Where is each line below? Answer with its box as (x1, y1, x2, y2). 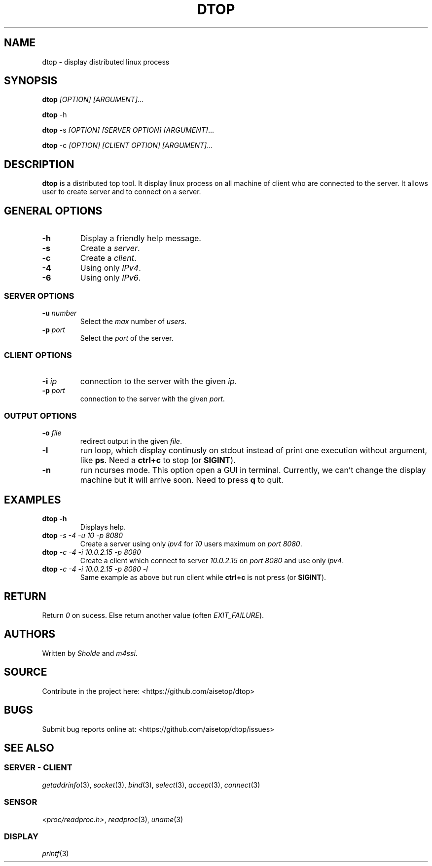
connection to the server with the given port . (80, 394, 225, 403)
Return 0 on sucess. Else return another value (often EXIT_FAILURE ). (42, 611, 264, 620)
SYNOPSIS (4, 74, 58, 87)
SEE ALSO (4, 742, 54, 755)
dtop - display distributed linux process (42, 57, 170, 66)
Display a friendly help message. (80, 233, 201, 244)
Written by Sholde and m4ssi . (42, 649, 138, 657)
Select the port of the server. (80, 333, 174, 342)
